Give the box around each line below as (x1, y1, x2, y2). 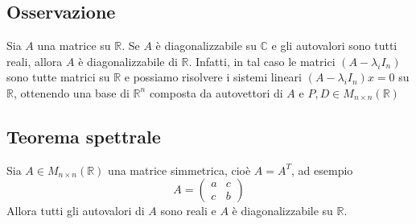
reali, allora (6, 52, 63, 69)
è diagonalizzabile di (78, 52, 178, 69)
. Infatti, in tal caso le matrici (188, 52, 336, 69)
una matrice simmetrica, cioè (108, 161, 251, 178)
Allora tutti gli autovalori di (6, 202, 145, 219)
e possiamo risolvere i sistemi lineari (124, 68, 302, 85)
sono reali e (160, 202, 216, 219)
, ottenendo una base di (13, 84, 130, 101)
